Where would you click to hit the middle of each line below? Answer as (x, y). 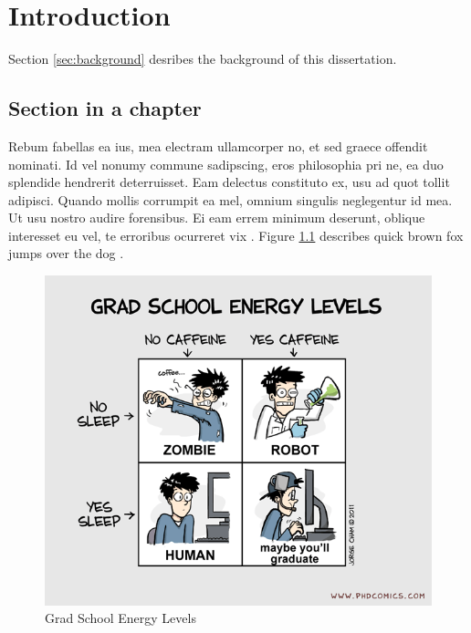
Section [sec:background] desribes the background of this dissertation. (203, 59)
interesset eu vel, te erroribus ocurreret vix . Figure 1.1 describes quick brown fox (236, 235)
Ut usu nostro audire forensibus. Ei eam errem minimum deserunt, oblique (217, 218)
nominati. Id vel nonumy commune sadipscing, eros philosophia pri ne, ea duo (226, 164)
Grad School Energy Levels (120, 618)
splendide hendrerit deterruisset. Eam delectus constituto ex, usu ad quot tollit (229, 182)
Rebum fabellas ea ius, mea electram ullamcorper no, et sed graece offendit (218, 145)
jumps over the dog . (66, 253)
